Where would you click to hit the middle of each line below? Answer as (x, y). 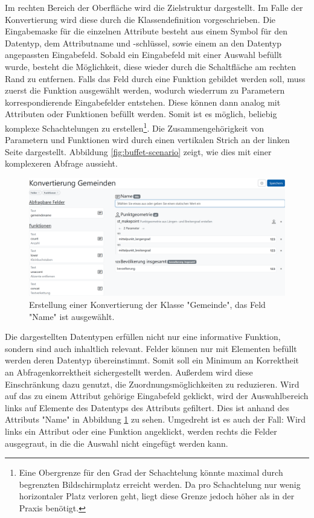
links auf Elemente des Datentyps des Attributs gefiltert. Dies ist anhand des (147, 407)
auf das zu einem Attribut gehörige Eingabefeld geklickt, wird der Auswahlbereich (157, 396)
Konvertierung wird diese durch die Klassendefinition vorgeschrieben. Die (140, 19)
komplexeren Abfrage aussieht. (61, 163)
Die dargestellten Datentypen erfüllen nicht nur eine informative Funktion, (143, 337)
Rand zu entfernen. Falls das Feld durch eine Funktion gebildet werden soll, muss (155, 78)
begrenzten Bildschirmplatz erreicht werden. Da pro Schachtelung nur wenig (160, 484)
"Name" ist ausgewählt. (72, 316)
